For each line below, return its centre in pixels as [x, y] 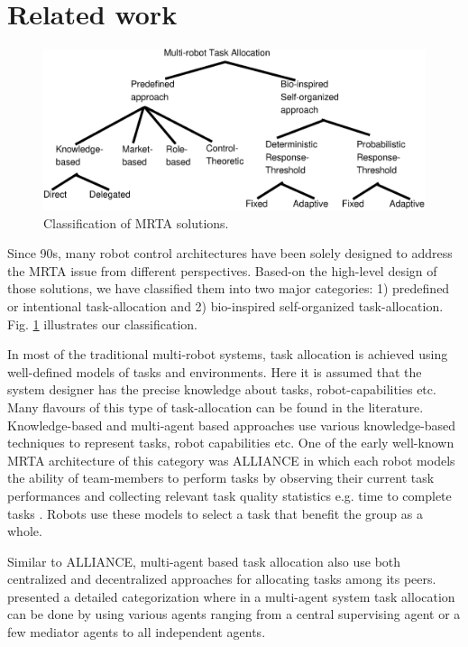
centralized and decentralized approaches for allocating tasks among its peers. [222, 579]
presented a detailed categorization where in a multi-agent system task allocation [231, 596]
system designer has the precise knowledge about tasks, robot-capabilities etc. [222, 389]
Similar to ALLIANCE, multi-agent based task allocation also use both [204, 561]
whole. [25, 531]
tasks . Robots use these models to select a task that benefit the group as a [215, 513]
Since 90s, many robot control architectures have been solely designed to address [230, 253]
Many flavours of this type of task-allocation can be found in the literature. [216, 407]
